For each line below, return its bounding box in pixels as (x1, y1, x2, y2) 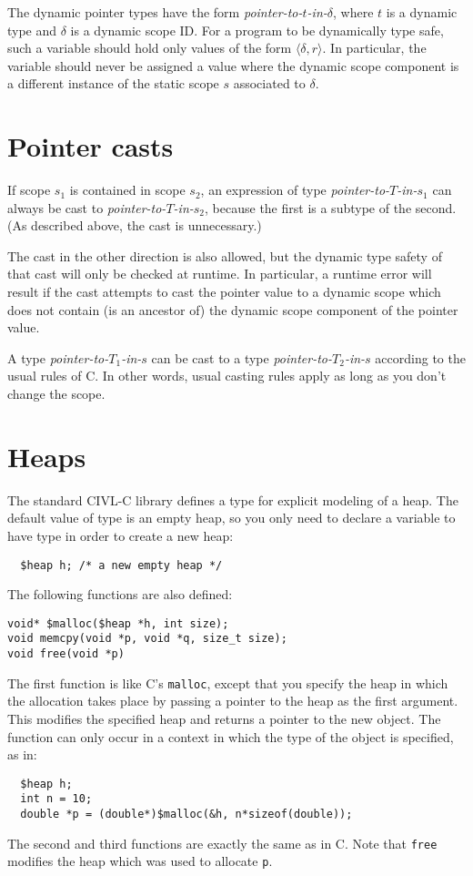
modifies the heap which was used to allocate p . (7, 851, 273, 871)
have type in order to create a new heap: (7, 525, 234, 545)
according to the (375, 348, 466, 367)
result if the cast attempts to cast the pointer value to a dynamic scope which (7, 282, 441, 301)
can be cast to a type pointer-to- (151, 348, 333, 367)
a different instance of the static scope (7, 74, 219, 93)
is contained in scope (69, 180, 186, 199)
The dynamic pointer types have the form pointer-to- (7, 3, 303, 21)
